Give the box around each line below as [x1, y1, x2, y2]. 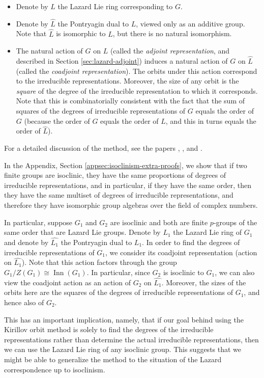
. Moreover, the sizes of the [161, 277, 246, 287]
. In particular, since [86, 266, 150, 277]
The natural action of [16, 45, 83, 56]
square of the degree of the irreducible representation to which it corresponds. [16, 85, 258, 96]
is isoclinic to [163, 266, 204, 277]
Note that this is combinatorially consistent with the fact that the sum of [16, 95, 245, 106]
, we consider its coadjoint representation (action [105, 247, 257, 257]
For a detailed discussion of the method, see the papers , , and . [4, 143, 202, 153]
